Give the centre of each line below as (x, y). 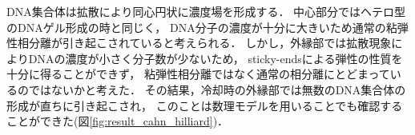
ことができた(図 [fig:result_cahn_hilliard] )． (118, 121)
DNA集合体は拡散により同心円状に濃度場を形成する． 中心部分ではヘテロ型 (206, 11)
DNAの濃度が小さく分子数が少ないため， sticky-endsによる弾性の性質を (216, 58)
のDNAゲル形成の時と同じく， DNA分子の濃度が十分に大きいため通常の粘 (202, 27)
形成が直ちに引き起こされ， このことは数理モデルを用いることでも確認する (205, 105)
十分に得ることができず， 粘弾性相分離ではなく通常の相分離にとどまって (198, 74)
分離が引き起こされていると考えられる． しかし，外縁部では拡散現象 (210, 43)
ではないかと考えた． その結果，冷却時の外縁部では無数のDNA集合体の (217, 89)
